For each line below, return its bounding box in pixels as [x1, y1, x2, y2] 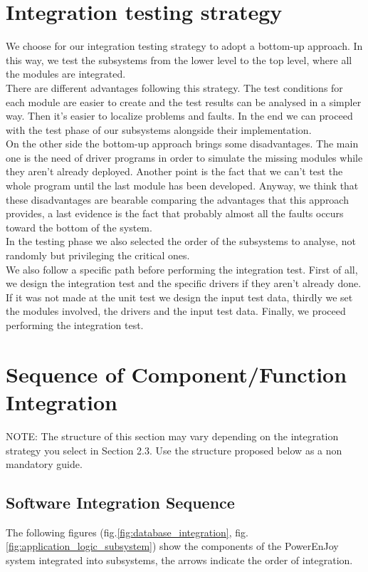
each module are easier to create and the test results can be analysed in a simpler [6, 94, 362, 109]
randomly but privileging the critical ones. [6, 248, 190, 263]
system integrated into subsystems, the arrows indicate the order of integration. [6, 553, 353, 568]
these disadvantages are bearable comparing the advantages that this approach [6, 192, 349, 207]
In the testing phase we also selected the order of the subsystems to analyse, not [6, 234, 356, 249]
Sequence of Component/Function [6, 359, 347, 388]
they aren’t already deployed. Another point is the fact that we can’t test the [6, 164, 343, 179]
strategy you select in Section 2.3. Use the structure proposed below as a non [6, 442, 342, 457]
